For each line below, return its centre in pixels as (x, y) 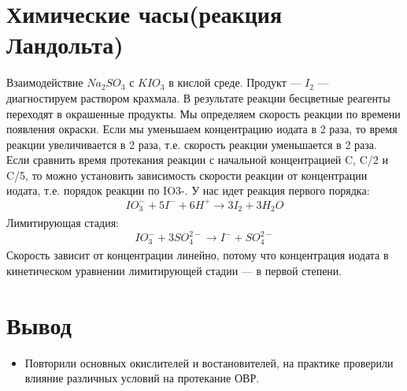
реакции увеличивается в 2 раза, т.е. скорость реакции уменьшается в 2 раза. (192, 144)
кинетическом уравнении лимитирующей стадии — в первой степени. (174, 271)
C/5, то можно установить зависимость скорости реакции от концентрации (187, 175)
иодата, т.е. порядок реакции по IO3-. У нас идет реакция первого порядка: (188, 190)
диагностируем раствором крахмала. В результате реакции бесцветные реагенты (198, 97)
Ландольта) (65, 45)
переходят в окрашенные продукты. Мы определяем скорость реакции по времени (203, 113)
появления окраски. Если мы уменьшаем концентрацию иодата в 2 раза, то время (202, 129)
